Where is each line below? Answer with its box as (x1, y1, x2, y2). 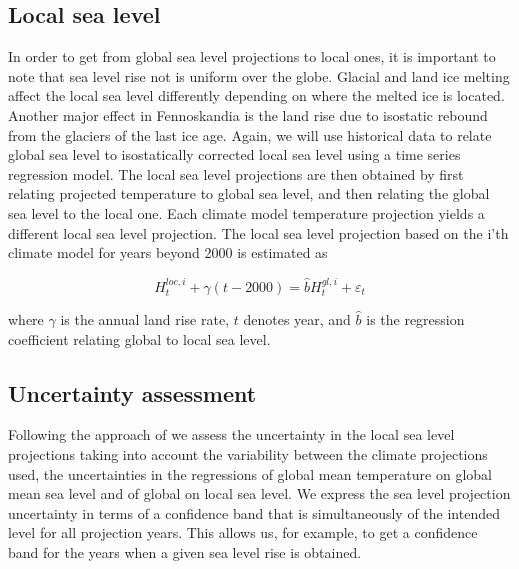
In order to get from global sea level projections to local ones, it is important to (8, 46, 496, 67)
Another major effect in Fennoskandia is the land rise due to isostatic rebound (8, 104, 488, 125)
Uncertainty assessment (8, 377, 257, 408)
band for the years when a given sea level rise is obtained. (8, 541, 362, 562)
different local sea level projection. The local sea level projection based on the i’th (8, 222, 509, 243)
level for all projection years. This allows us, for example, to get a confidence (8, 522, 478, 543)
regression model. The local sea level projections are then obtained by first (8, 163, 464, 184)
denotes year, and (243, 308, 351, 329)
